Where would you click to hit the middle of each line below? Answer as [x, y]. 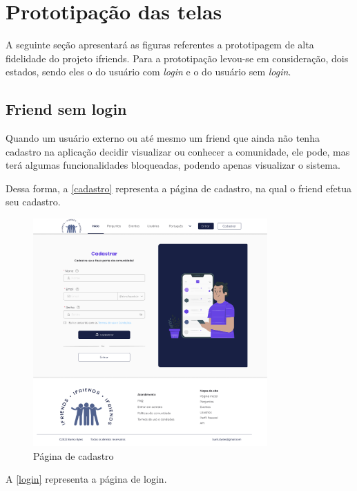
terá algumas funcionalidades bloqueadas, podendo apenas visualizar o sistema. [173, 165]
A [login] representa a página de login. [86, 479]
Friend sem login [66, 109]
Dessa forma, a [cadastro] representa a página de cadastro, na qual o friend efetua [178, 188]
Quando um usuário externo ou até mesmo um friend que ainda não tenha [163, 138]
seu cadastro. [33, 202]
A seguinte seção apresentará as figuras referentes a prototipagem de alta [160, 45]
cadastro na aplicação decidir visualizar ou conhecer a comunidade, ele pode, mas [178, 151]
